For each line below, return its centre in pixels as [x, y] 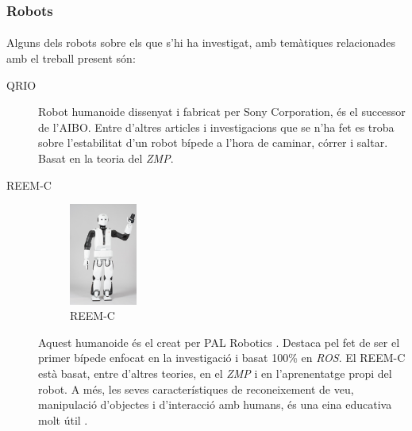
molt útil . [63, 419]
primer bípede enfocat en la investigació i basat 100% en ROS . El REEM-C [222, 358]
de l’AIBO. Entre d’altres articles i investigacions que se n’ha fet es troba [216, 127]
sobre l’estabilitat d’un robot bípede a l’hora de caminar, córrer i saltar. [213, 142]
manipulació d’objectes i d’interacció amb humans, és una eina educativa [215, 404]
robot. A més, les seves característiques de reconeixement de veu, [196, 389]
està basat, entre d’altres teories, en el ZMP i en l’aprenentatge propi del [215, 373]
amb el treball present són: [71, 58]
